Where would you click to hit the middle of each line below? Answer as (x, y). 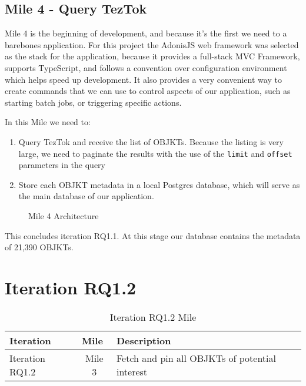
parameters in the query (62, 165)
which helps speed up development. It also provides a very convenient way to (143, 79)
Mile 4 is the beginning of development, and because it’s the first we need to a (146, 33)
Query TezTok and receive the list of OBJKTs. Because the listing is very (151, 141)
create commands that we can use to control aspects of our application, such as (148, 91)
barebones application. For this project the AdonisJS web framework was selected (152, 44)
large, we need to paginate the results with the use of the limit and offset (155, 153)
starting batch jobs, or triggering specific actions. (93, 102)
